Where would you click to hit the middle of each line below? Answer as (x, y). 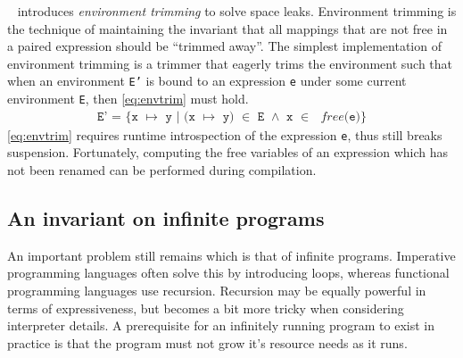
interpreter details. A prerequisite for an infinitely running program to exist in (221, 325)
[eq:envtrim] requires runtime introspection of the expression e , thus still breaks (225, 134)
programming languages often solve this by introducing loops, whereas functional (228, 273)
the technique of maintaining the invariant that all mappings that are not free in (227, 28)
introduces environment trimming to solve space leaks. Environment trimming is (237, 11)
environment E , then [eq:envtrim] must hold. (128, 99)
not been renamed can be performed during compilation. (162, 169)
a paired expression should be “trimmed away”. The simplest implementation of (224, 46)
